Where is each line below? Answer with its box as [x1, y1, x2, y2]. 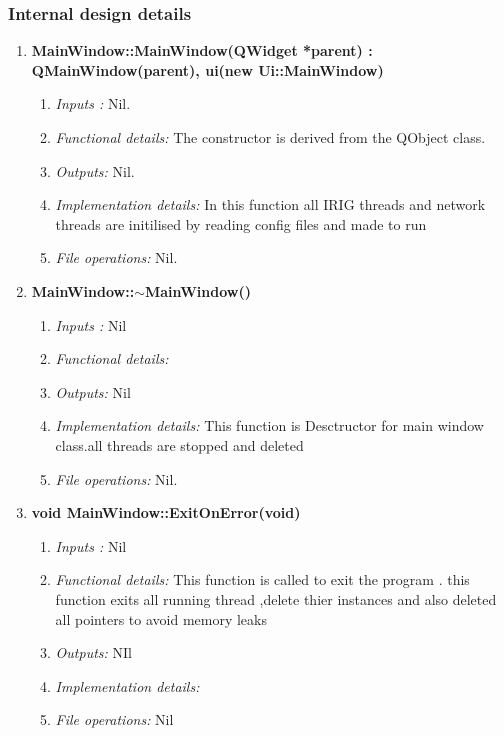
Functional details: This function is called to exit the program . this [55, 569, 470, 590]
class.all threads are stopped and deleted [55, 434, 304, 455]
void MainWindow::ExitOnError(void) [31, 502, 301, 523]
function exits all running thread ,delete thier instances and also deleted [55, 588, 497, 609]
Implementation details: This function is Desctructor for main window [55, 415, 484, 436]
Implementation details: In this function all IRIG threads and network [55, 194, 486, 215]
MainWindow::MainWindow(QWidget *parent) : [31, 40, 373, 61]
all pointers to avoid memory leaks [55, 608, 267, 629]
